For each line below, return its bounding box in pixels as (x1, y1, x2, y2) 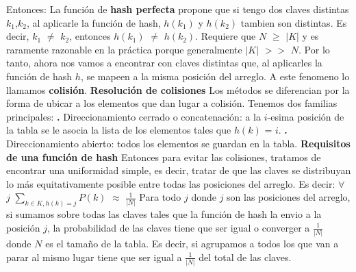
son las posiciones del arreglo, (227, 190, 351, 204)
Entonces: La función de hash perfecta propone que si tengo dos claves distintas (6, 2, 349, 16)
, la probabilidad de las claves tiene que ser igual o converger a (47, 220, 310, 234)
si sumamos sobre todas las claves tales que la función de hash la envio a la (6, 207, 322, 221)
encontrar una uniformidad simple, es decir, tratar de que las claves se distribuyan (6, 163, 351, 177)
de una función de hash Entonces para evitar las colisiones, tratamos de (6, 149, 321, 164)
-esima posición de (267, 109, 344, 123)
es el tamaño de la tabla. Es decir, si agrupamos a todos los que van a (45, 236, 339, 251)
